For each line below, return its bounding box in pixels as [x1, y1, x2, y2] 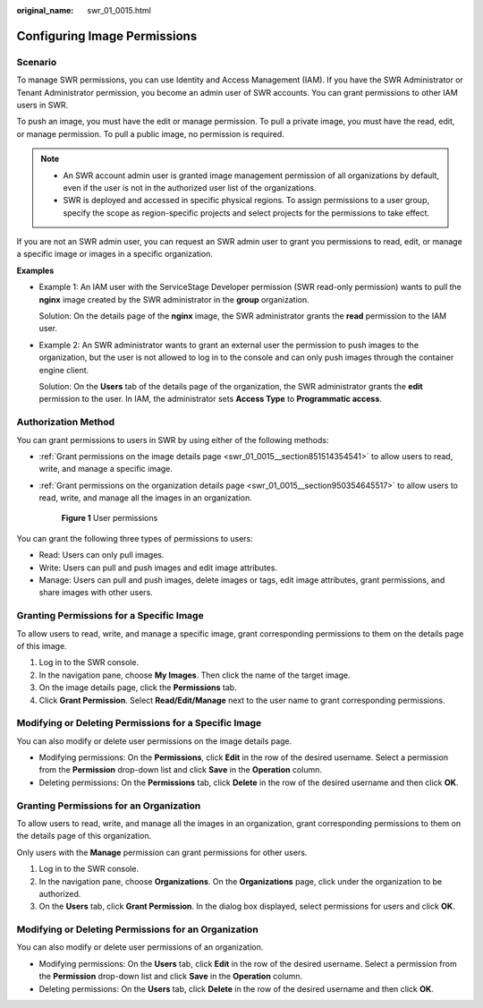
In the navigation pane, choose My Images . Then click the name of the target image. [38, 670, 351, 680]
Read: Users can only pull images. [38, 550, 165, 560]
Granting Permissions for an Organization [16, 799, 201, 812]
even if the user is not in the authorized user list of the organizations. [63, 182, 317, 192]
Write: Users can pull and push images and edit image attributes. [38, 562, 277, 573]
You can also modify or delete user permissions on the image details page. [16, 735, 292, 747]
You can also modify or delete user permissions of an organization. [16, 942, 264, 952]
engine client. [38, 364, 89, 375]
